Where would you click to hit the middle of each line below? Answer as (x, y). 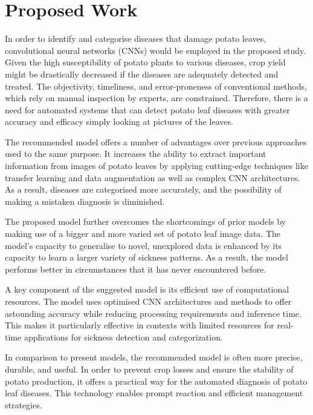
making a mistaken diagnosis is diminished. (85, 201)
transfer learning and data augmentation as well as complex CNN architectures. (153, 177)
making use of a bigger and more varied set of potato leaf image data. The (143, 234)
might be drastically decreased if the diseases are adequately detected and (142, 74)
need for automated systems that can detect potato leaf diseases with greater (147, 109)
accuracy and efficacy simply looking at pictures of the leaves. (119, 121)
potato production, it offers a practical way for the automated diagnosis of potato (156, 381)
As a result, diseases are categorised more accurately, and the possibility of (143, 189)
